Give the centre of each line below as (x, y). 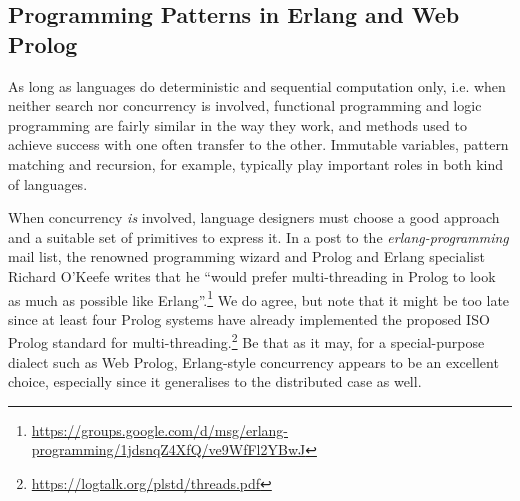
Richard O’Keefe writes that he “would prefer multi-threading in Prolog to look (252, 275)
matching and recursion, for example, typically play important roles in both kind (256, 163)
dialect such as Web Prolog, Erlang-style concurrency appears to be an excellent (253, 361)
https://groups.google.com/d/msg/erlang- (160, 429)
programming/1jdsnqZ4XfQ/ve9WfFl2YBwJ (168, 449)
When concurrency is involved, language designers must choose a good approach (254, 217)
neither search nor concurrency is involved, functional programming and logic (245, 105)
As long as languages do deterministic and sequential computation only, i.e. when (257, 85)
